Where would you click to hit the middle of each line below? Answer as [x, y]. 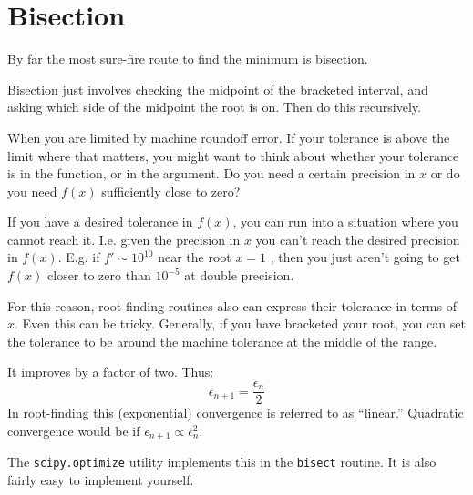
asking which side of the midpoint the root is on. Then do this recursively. [214, 107]
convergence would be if [74, 430]
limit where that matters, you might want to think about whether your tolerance [233, 155]
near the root [195, 257]
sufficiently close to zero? [171, 191]
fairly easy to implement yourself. [101, 479]
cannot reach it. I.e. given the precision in [124, 239]
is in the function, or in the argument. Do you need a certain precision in [211, 173]
